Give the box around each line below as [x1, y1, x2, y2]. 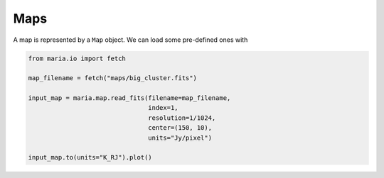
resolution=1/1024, [148, 113, 216, 122]
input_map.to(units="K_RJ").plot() [28, 153, 152, 162]
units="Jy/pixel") [148, 133, 213, 142]
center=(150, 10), [148, 124, 213, 132]
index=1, [148, 104, 178, 112]
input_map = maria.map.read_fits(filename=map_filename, [28, 94, 231, 102]
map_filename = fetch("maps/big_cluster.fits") [28, 74, 197, 82]
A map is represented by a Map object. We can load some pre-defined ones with [13, 35, 248, 44]
